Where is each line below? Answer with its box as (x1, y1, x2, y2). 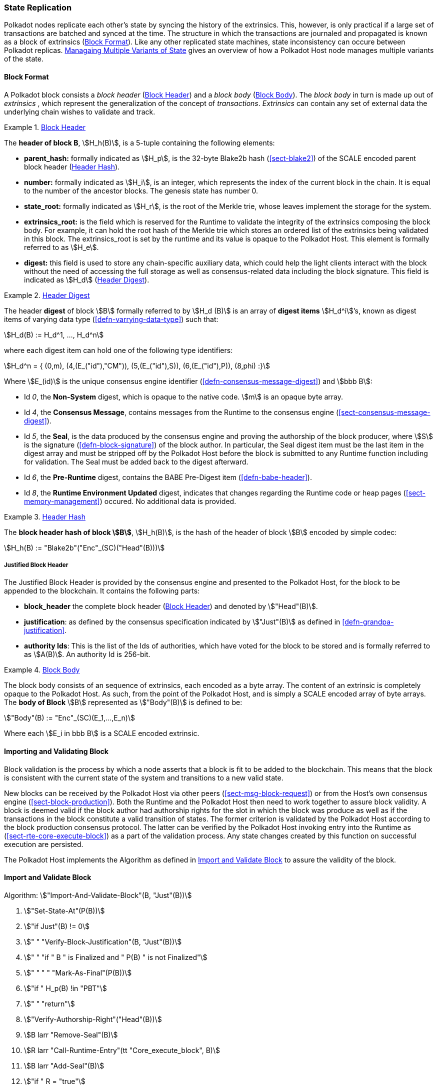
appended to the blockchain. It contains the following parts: (4, 586, 200, 595)
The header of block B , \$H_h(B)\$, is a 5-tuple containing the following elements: (4, 138, 275, 147)
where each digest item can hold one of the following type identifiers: (4, 345, 233, 354)
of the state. (4, 54, 44, 63)
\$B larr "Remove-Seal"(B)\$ (24, 1030, 118, 1039)
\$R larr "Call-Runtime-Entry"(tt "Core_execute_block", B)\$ (24, 1045, 220, 1054)
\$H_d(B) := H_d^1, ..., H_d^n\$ (4, 330, 104, 339)
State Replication (4, 2, 72, 12)
